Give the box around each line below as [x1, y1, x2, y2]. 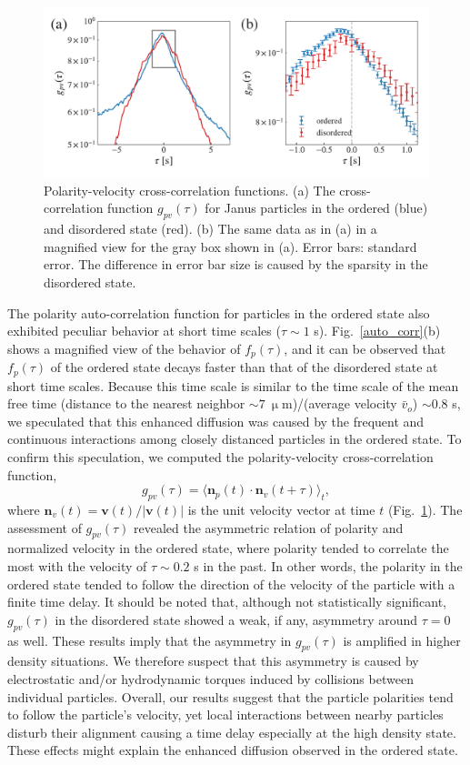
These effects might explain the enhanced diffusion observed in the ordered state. [7, 740, 458, 760]
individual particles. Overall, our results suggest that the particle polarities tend [7, 687, 454, 706]
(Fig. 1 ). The [387, 499, 463, 518]
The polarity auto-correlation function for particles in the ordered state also [7, 303, 430, 322]
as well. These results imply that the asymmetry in [7, 630, 292, 649]
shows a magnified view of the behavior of [7, 338, 241, 357]
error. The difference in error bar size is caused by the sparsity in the [44, 255, 428, 274]
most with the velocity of [7, 556, 147, 575]
